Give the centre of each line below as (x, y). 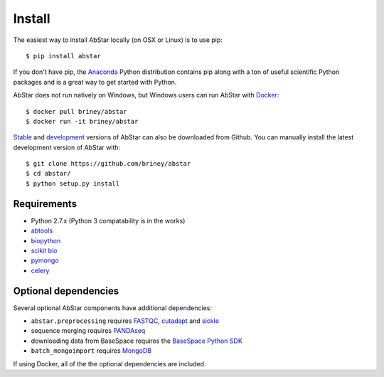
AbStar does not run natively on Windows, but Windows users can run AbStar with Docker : (146, 95)
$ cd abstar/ (48, 174)
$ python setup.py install (73, 184)
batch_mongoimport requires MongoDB (91, 351)
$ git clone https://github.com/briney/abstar (108, 164)
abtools (42, 230)
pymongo (45, 260)
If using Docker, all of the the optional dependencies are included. (110, 363)
